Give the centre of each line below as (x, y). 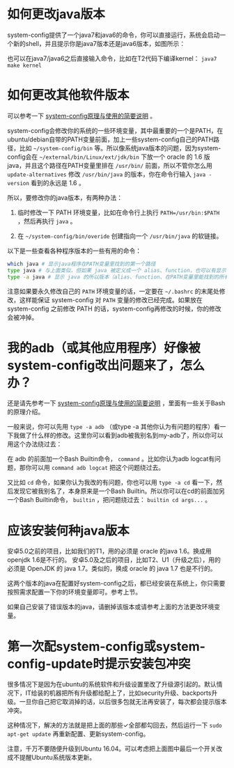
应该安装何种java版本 (69, 531)
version (18, 183)
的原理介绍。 (25, 412)
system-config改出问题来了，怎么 (106, 365)
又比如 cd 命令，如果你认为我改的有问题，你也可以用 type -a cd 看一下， (112, 483)
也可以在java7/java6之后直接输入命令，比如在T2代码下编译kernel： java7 (112, 58)
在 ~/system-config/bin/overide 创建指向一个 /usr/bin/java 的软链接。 (120, 236)
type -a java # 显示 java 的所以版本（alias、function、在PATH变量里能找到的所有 (118, 277)
